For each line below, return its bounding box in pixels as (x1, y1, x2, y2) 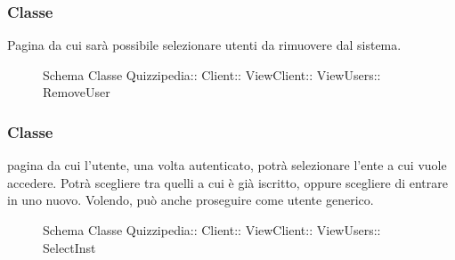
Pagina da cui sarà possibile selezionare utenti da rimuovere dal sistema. (7, 36, 402, 54)
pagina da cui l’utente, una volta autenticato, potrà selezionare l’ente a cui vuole (7, 156, 447, 175)
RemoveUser (43, 83, 110, 102)
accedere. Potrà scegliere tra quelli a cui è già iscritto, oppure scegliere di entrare (7, 173, 448, 191)
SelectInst (43, 238, 96, 256)
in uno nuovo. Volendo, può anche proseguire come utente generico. (7, 191, 374, 209)
